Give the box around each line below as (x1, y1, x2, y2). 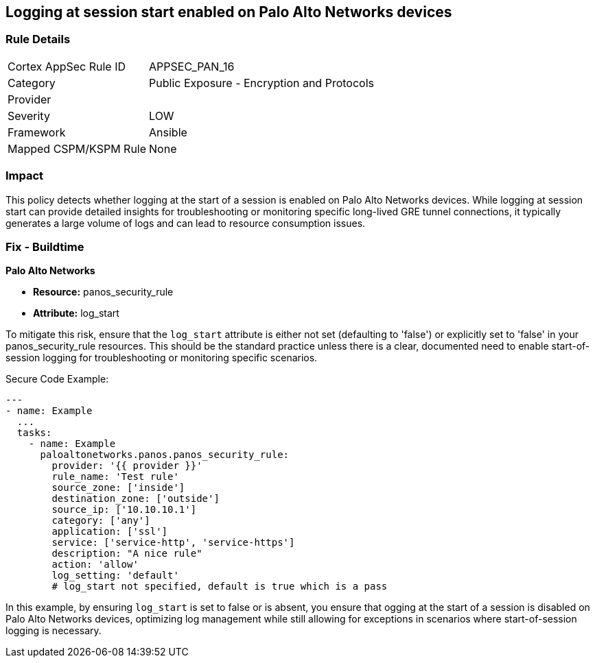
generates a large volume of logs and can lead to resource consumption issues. (5, 217, 366, 229)
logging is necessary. (5, 625, 102, 637)
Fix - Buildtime (5, 239, 84, 254)
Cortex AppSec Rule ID (8, 59, 126, 73)
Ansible (149, 125, 187, 139)
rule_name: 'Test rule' (51, 471, 179, 483)
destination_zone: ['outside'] (51, 493, 220, 505)
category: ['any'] (51, 515, 150, 527)
